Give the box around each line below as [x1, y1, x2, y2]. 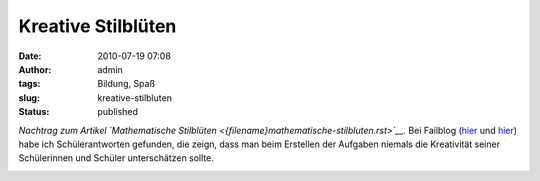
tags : [18, 78, 41, 90]
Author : [18, 63, 52, 75]
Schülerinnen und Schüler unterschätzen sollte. [18, 152, 214, 164]
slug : [18, 91, 40, 104]
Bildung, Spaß [97, 78, 155, 90]
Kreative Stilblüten [18, 15, 177, 37]
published [97, 106, 139, 118]
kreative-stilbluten [97, 91, 172, 104]
